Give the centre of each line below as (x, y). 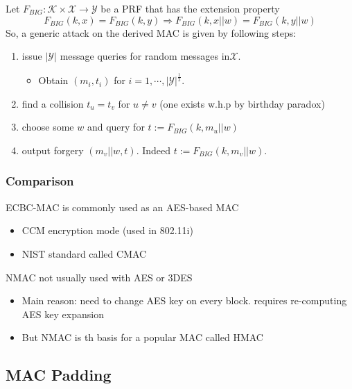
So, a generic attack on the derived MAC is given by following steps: (151, 32)
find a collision (53, 103)
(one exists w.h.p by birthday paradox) (242, 103)
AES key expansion (63, 314)
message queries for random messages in (145, 56)
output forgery (53, 150)
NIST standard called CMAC (84, 253)
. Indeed (153, 150)
